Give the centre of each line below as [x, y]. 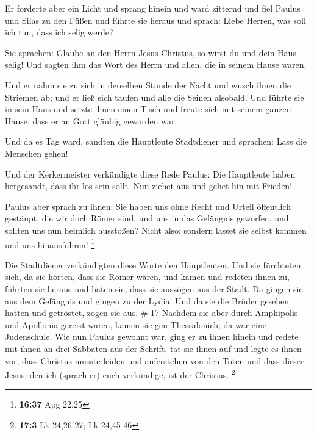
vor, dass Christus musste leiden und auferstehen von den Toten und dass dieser [155, 360]
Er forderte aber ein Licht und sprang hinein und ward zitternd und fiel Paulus [153, 8]
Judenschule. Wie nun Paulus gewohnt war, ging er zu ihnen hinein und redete [152, 336]
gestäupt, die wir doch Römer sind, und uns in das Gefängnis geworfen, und [147, 218]
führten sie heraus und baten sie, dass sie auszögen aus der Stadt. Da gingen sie [154, 288]
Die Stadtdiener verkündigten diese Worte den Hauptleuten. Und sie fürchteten [153, 264]
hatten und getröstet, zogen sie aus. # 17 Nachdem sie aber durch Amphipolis [151, 313]
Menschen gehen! [37, 153]
